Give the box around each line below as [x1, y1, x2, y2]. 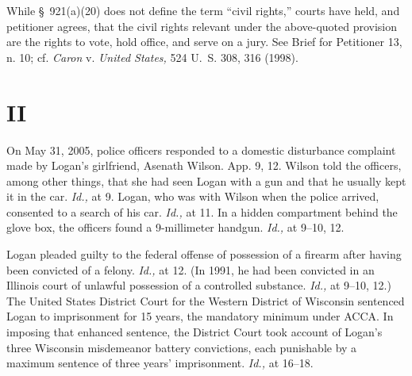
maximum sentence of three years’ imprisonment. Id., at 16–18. [6, 355, 314, 371]
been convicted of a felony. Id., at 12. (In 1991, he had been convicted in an [6, 261, 375, 278]
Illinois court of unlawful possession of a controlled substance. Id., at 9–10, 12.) [6, 277, 391, 294]
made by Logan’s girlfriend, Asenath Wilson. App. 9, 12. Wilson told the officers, [6, 157, 402, 174]
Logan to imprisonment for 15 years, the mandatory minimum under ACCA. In [6, 308, 394, 324]
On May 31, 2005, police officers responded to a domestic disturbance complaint [6, 141, 396, 158]
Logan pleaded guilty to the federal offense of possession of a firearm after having [6, 246, 402, 263]
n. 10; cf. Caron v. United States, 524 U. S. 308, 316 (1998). [6, 48, 298, 65]
